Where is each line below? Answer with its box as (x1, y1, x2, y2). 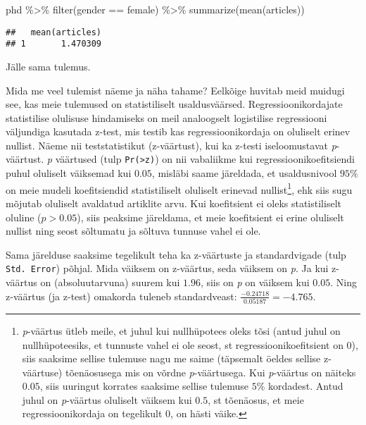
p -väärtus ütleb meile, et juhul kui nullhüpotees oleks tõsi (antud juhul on (22, 323, 341, 338)
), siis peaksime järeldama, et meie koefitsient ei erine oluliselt (77, 209, 344, 224)
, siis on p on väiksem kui (200, 275, 310, 289)
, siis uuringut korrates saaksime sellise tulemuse (39, 378, 248, 393)
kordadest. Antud (267, 378, 343, 393)
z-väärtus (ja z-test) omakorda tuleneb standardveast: (6, 288, 237, 303)
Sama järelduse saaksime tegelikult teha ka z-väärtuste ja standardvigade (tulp (6, 247, 346, 261)
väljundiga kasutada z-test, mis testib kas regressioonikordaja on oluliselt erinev (6, 124, 351, 139)
